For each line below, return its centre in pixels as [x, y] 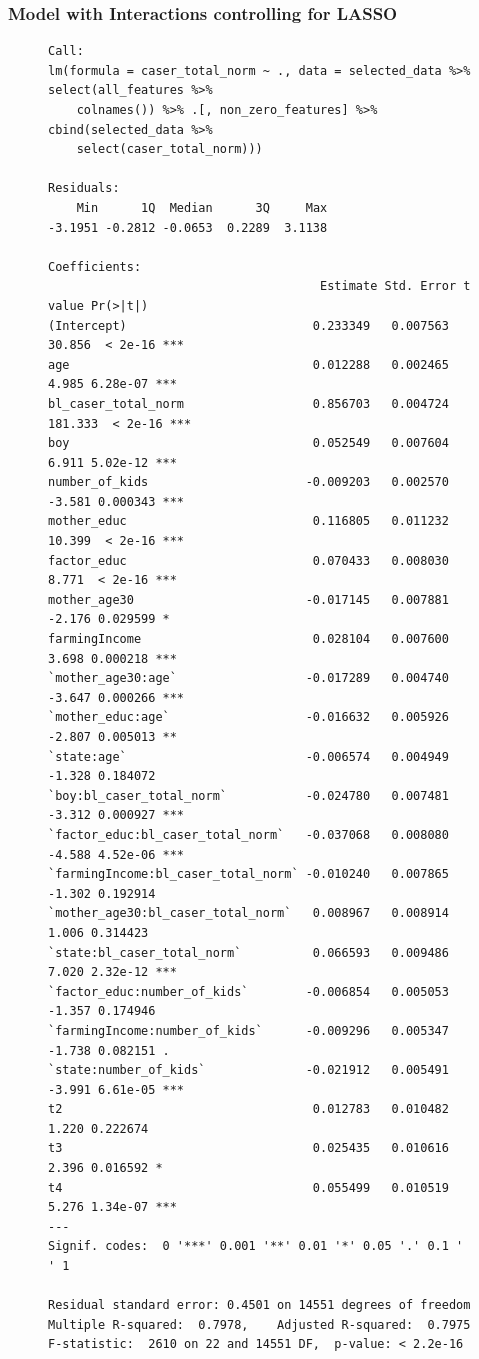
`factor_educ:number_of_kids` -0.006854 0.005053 [248, 991]
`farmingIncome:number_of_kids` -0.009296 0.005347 [248, 1030]
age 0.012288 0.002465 [248, 364]
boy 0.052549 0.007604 [248, 443]
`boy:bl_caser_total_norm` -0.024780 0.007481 [248, 795]
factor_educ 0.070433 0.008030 [248, 560]
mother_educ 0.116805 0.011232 [248, 521]
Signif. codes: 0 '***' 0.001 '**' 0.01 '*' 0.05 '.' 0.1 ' [256, 1246]
